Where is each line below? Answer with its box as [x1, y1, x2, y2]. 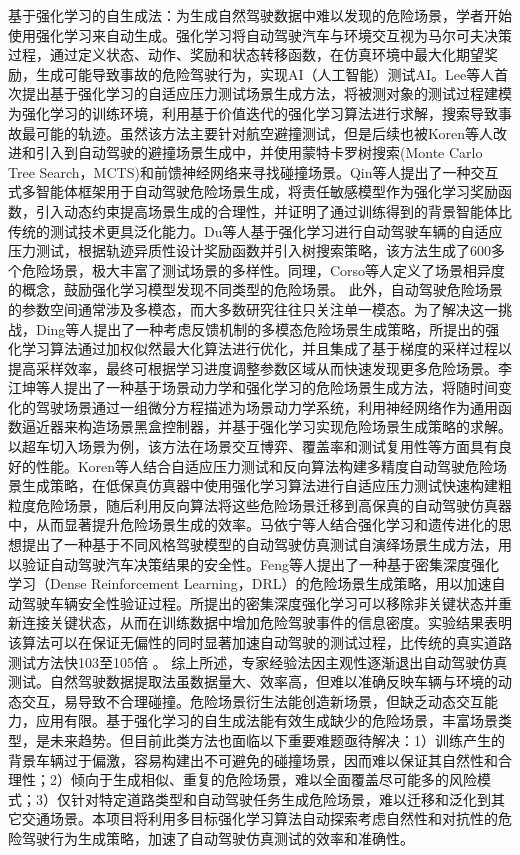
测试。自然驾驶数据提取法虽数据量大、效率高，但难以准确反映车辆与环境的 [8, 671, 498, 692]
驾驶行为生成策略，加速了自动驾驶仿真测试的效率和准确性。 [21, 827, 414, 848]
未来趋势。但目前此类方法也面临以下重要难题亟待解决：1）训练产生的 [49, 729, 505, 750]
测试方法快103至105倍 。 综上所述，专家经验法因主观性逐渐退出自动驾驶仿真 [8, 651, 508, 672]
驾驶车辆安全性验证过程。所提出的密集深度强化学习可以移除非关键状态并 [21, 592, 498, 613]
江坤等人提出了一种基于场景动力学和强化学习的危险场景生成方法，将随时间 [8, 377, 498, 398]
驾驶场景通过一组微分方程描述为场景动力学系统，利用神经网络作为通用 [35, 396, 498, 417]
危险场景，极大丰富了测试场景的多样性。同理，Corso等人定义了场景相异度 [21, 259, 506, 280]
